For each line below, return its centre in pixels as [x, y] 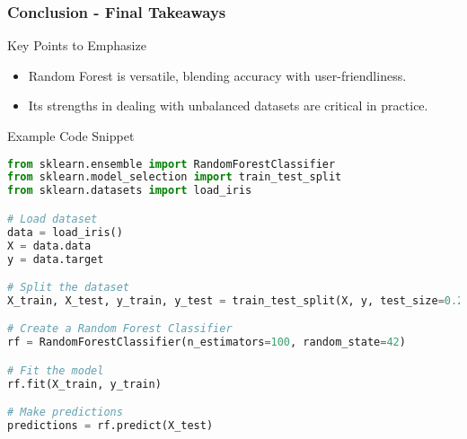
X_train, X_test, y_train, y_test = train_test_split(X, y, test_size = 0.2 [236, 300]
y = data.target [56, 259]
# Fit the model [56, 370]
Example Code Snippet [71, 136]
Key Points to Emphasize [77, 45]
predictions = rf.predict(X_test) [110, 426]
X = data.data [49, 246]
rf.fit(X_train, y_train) [84, 384]
